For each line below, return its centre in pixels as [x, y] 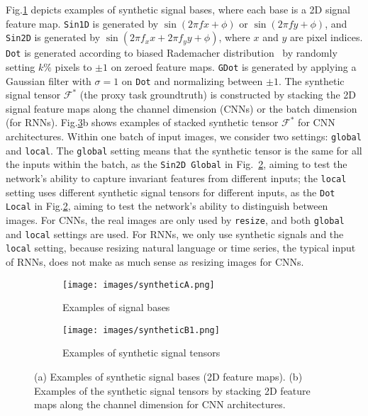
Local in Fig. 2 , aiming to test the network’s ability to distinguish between [167, 206]
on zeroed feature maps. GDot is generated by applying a [234, 66]
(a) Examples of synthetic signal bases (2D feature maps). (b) [168, 376]
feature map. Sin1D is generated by [82, 23]
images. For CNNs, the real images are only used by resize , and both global [175, 219]
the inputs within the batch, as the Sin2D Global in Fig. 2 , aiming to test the [177, 164]
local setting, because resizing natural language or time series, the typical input [181, 248]
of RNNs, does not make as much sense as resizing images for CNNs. [155, 261]
